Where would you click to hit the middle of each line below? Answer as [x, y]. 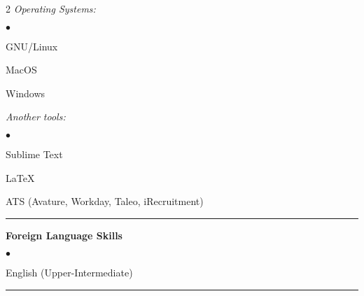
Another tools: [36, 117]
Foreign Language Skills [64, 235]
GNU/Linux [32, 46]
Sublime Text [34, 154]
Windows [26, 93]
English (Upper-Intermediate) [69, 273]
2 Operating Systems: [51, 8]
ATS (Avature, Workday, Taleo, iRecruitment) [105, 201]
